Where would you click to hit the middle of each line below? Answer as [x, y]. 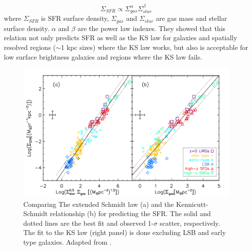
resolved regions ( [30, 47]
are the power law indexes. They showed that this [151, 28]
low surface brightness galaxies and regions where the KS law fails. [103, 56]
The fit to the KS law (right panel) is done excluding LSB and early [125, 232]
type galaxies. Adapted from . [67, 242]
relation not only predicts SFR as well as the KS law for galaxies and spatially [121, 38]
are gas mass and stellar [192, 18]
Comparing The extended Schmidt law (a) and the [99, 204]
